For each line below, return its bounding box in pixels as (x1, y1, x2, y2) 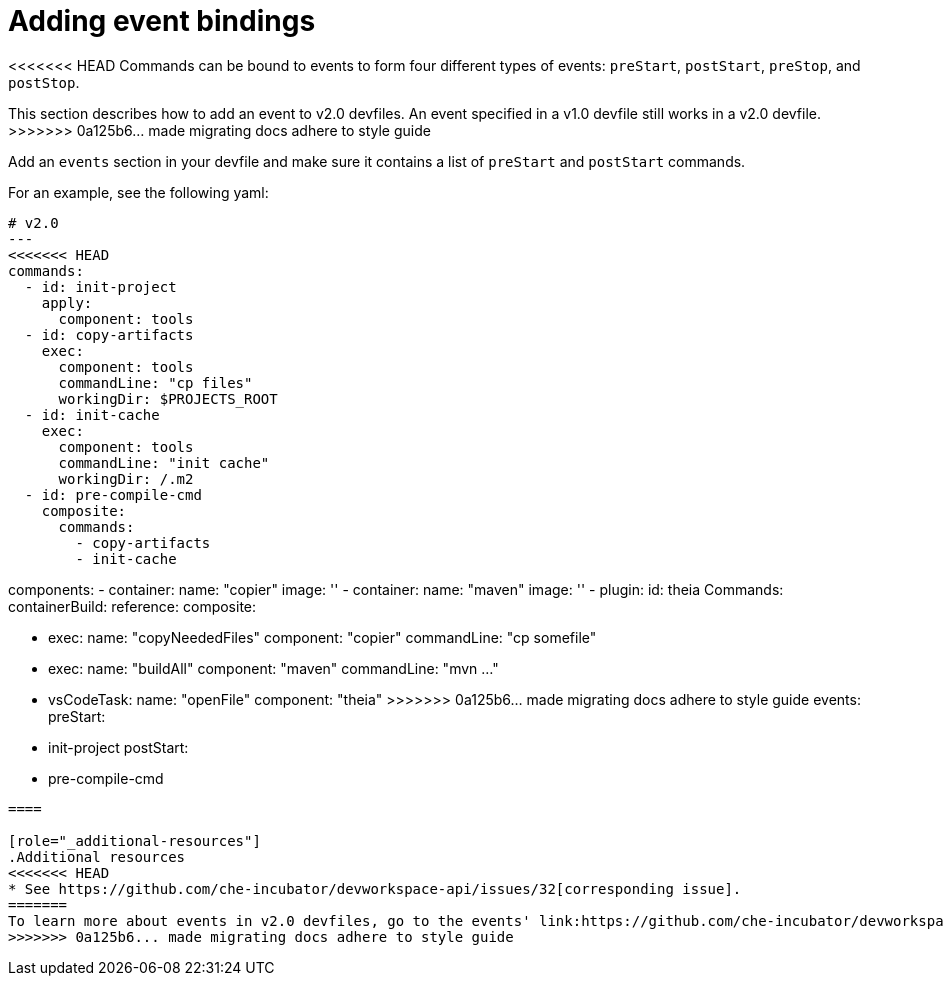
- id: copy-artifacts (24, 326, 194, 343)
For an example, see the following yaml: (8, 183, 269, 201)
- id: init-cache (24, 406, 160, 423)
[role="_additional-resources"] (8, 832, 261, 849)
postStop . (8, 73, 80, 91)
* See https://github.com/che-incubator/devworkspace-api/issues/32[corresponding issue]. (8, 880, 742, 897)
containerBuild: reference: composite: (8, 597, 257, 615)
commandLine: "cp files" (58, 374, 253, 391)
